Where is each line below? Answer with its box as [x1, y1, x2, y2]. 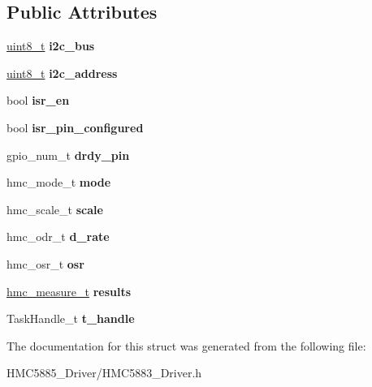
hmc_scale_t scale [6, 200, 103, 217]
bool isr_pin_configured [6, 118, 144, 135]
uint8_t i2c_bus [6, 37, 95, 54]
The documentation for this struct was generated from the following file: [6, 337, 366, 354]
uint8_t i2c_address [6, 64, 118, 81]
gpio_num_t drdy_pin [6, 146, 130, 163]
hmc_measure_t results [6, 282, 132, 299]
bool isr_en [6, 92, 70, 109]
